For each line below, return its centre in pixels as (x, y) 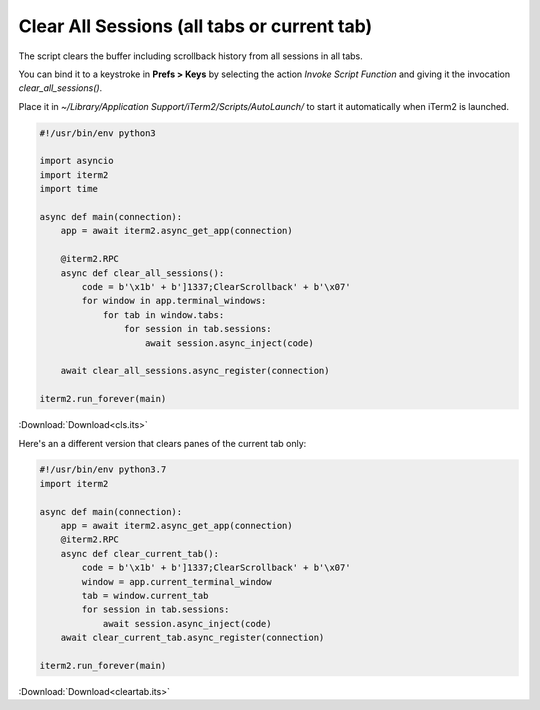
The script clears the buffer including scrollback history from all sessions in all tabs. (191, 56)
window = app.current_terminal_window (176, 581)
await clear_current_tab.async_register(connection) (192, 638)
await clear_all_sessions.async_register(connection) (195, 371)
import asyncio (76, 161)
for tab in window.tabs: (163, 314)
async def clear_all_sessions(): (142, 273)
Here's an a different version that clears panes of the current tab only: (162, 443)
